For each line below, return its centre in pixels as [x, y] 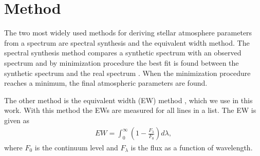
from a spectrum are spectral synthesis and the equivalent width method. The [127, 42]
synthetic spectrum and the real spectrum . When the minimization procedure [127, 73]
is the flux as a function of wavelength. [192, 147]
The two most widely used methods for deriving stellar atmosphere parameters [128, 33]
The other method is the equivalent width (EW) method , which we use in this [128, 100]
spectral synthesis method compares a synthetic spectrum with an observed [123, 53]
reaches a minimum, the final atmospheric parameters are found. [106, 83]
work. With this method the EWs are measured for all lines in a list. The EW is [130, 110]
